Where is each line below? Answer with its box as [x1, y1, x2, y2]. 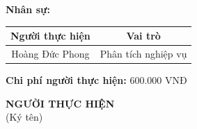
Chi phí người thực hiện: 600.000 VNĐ [6, 73, 187, 87]
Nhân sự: [6, 2, 50, 16]
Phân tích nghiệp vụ [100, 46, 187, 60]
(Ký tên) [6, 110, 43, 124]
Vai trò [126, 28, 161, 43]
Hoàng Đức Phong [11, 46, 90, 60]
